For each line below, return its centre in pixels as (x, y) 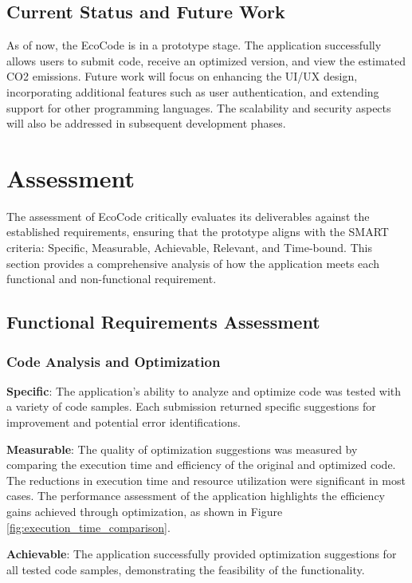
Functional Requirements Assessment (163, 322)
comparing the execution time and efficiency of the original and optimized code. (201, 465)
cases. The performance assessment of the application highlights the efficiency (196, 496)
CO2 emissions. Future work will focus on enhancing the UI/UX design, (182, 76)
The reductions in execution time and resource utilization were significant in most (206, 480)
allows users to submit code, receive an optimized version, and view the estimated (206, 60)
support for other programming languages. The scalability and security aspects (199, 107)
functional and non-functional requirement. (112, 279)
